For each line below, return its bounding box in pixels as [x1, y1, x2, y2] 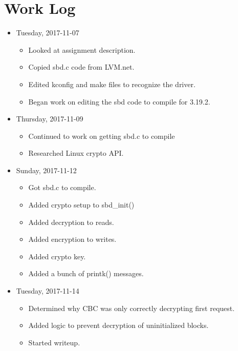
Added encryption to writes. [28, 234, 117, 244]
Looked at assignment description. [28, 44, 136, 55]
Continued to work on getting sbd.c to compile [28, 130, 175, 141]
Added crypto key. [28, 251, 86, 261]
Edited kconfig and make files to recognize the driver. [28, 78, 196, 89]
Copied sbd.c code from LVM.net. [28, 61, 135, 72]
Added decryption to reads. [28, 216, 114, 227]
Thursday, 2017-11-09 [16, 113, 83, 124]
